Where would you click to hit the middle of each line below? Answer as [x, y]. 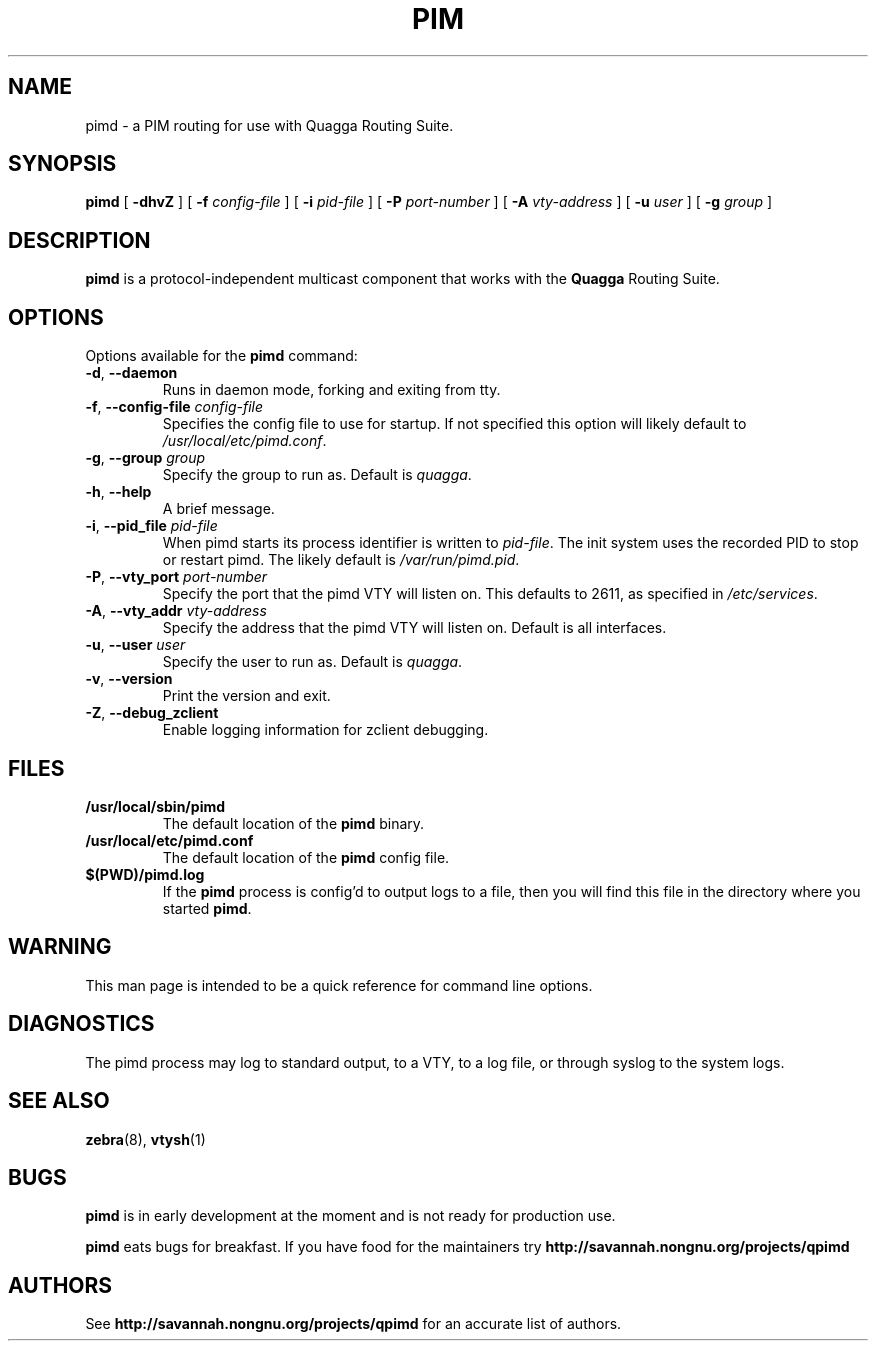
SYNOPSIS [62, 164]
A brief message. [218, 509]
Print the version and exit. [246, 696]
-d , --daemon [131, 373]
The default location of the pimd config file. [306, 857]
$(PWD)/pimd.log [145, 874]
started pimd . [207, 908]
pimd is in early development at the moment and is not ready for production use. [350, 1216]
